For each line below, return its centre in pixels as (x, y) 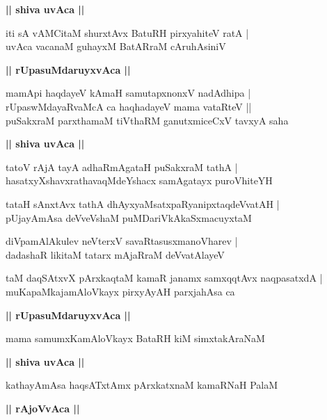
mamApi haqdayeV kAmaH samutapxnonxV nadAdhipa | (128, 93)
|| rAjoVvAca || (43, 408)
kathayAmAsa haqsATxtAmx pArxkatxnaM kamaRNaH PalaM (142, 385)
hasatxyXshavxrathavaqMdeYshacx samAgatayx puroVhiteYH (139, 180)
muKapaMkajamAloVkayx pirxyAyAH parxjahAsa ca (120, 291)
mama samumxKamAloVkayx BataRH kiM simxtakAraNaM (135, 338)
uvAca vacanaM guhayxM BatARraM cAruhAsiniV (116, 46)
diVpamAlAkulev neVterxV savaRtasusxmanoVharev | (122, 241)
